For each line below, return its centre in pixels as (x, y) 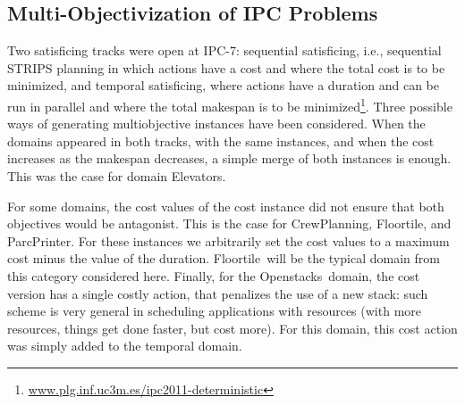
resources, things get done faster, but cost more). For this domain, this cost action (232, 328)
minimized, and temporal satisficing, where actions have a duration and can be (223, 85)
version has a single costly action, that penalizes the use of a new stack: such (218, 293)
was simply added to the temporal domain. (125, 346)
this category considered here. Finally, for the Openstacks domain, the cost (214, 275)
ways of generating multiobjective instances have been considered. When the (216, 124)
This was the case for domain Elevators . (117, 176)
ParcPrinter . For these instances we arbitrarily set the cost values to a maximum (228, 240)
